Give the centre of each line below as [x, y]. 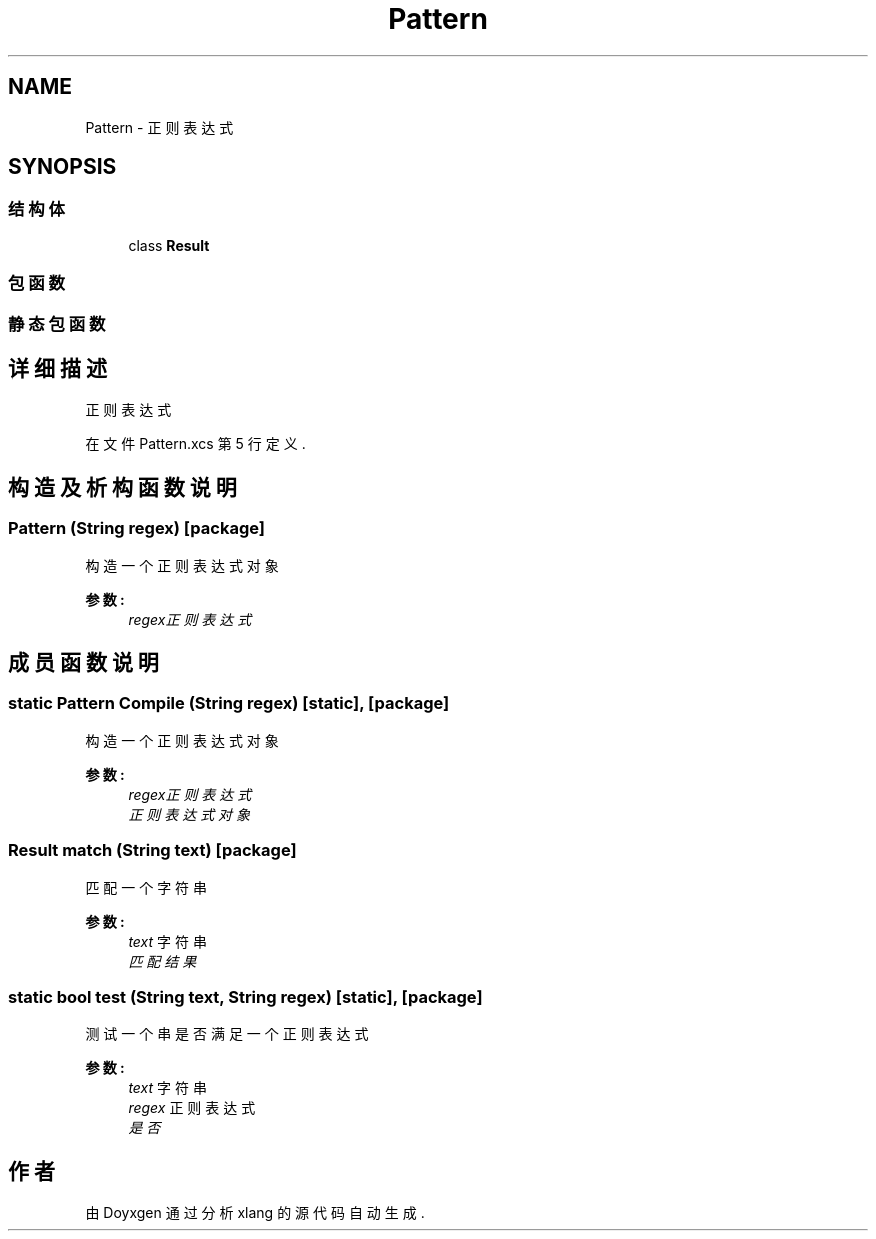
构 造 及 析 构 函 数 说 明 [122, 487]
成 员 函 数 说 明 [83, 663]
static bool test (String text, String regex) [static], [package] [245, 996]
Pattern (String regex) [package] [136, 528]
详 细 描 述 [57, 368]
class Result [169, 245]
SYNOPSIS [62, 167]
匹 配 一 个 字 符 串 [146, 887]
